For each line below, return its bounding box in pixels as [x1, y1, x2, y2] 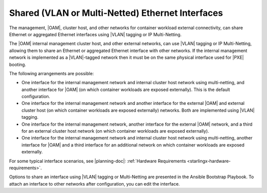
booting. [9, 61, 27, 67]
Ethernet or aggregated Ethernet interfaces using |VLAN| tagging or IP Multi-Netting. [9, 31, 182, 37]
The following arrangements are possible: [9, 70, 94, 76]
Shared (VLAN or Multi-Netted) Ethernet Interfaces [9, 7, 223, 18]
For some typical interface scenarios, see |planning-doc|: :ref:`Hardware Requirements [9, 158, 186, 164]
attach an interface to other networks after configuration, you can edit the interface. [9, 181, 180, 187]
